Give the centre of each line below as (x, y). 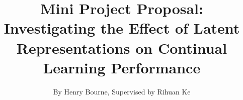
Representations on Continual (122, 47)
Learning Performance (122, 67)
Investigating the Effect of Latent (122, 28)
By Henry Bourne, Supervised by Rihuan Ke (122, 91)
